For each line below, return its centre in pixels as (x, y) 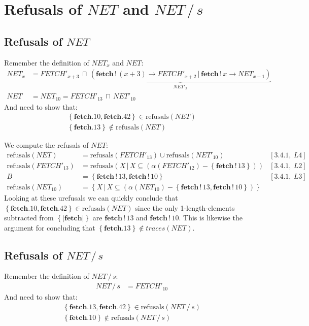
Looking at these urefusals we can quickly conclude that (91, 197)
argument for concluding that (50, 227)
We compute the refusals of (46, 145)
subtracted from (29, 218)
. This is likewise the (211, 218)
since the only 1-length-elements (185, 207)
